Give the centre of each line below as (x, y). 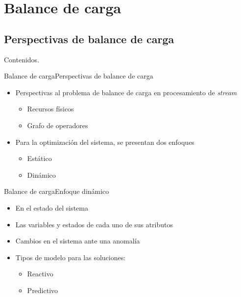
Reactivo (40, 274)
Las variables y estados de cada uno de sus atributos (94, 224)
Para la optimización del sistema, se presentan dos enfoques (105, 142)
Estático (39, 158)
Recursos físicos (50, 109)
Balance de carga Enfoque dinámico (57, 191)
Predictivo (43, 290)
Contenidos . (22, 59)
